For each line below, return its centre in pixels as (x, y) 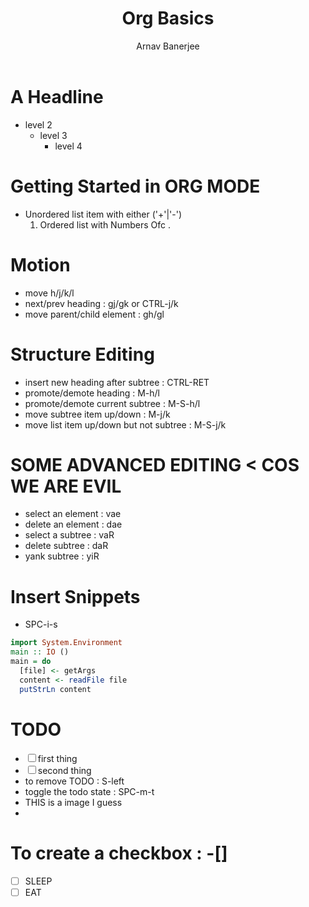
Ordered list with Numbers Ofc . (105, 224)
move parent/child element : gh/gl (94, 314)
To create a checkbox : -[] (119, 853)
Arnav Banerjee (168, 46)
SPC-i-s (41, 624)
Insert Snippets (75, 596)
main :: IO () (40, 652)
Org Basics (168, 18)
